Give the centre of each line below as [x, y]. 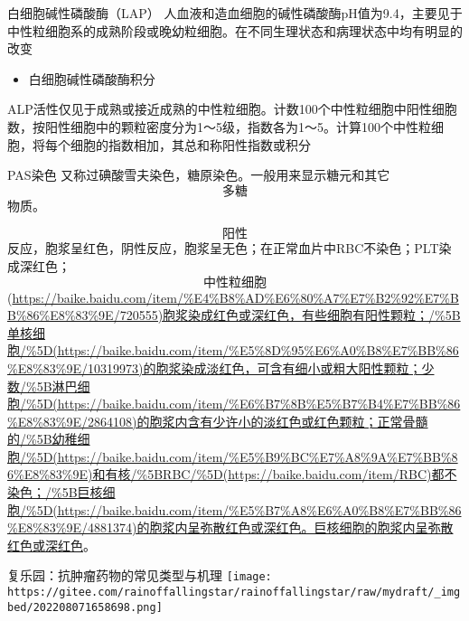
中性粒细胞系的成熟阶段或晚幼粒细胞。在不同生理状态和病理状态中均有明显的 [235, 30]
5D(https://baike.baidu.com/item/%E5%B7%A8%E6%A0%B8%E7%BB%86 [249, 509]
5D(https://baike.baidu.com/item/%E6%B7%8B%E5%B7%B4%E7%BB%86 [249, 404]
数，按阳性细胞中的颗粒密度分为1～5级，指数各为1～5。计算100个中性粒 [219, 126]
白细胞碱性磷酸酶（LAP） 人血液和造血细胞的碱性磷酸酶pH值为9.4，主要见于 [235, 13]
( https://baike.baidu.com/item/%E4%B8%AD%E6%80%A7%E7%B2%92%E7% [229, 297]
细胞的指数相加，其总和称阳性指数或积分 [190, 144]
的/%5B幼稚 [42, 439]
